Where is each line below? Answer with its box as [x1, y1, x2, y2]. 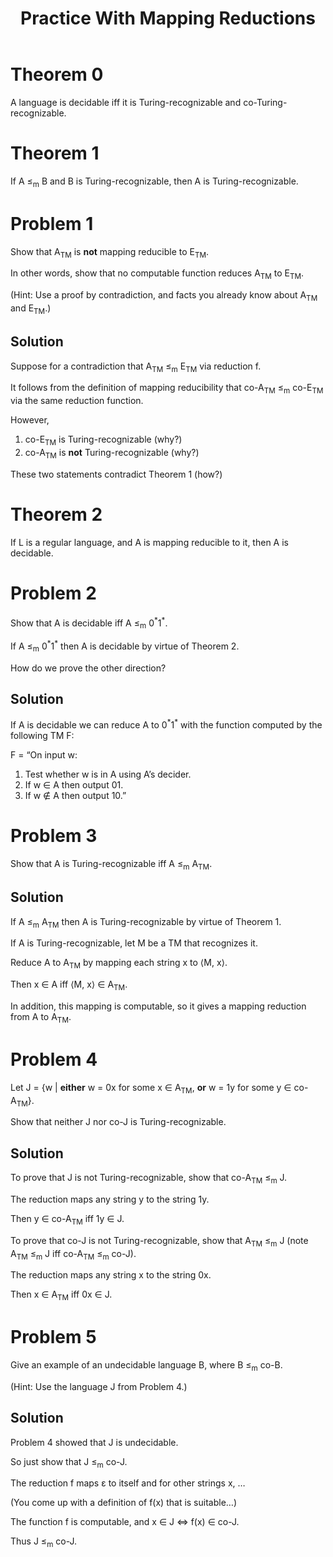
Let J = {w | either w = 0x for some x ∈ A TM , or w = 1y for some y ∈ [10, 1081, 292, 1096]
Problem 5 [10, 1326, 97, 1349]
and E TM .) [10, 302, 52, 316]
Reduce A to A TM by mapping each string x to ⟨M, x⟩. [10, 957, 228, 971]
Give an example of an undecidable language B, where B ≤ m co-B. [10, 1359, 283, 1373]
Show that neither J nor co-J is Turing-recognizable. [10, 1116, 227, 1128]
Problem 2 [10, 582, 97, 604]
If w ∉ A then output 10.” [24, 790, 127, 802]
